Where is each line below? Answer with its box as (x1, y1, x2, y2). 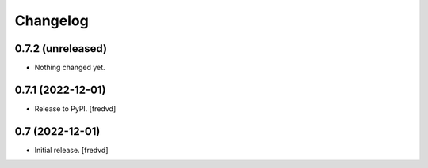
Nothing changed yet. (34, 63, 106, 73)
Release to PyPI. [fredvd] (34, 103, 117, 114)
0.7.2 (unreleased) (14, 42, 107, 55)
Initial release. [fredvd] (34, 145, 109, 155)
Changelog (14, 12, 89, 29)
